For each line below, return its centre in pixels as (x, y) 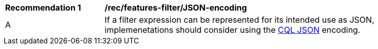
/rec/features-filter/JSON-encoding (176, 8)
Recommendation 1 (43, 8)
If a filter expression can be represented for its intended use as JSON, (240, 20)
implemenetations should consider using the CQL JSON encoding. (233, 30)
